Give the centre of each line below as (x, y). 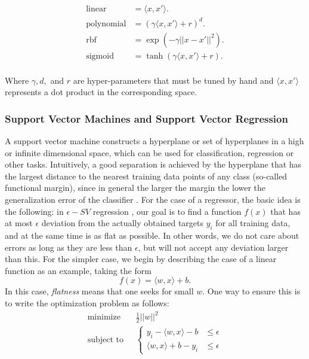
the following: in (34, 211)
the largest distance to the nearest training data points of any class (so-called (146, 176)
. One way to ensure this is (251, 291)
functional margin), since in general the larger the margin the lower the (135, 188)
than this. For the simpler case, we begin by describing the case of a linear (141, 259)
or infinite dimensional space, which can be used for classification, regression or (149, 152)
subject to (105, 340)
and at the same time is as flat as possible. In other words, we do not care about (152, 235)
